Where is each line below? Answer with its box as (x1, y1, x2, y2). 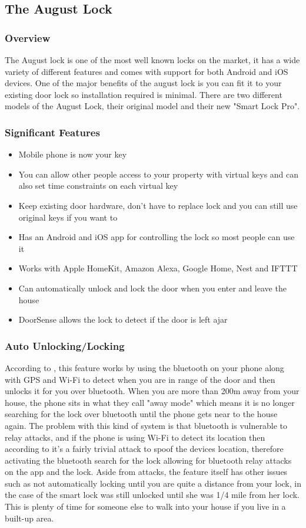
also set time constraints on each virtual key (18, 179, 178, 192)
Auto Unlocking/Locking (5, 338, 125, 353)
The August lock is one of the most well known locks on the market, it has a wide (5, 54, 300, 65)
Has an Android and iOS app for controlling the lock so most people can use (18, 231, 295, 243)
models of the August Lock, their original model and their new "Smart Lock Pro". (5, 100, 300, 112)
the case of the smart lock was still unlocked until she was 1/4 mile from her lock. (5, 488, 300, 501)
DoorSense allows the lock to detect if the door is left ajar (18, 313, 228, 326)
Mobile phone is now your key (18, 148, 127, 160)
